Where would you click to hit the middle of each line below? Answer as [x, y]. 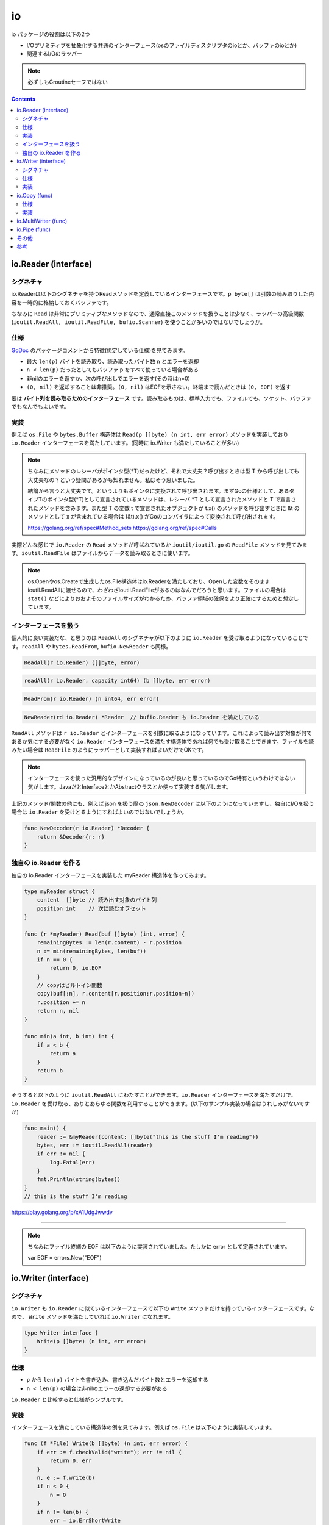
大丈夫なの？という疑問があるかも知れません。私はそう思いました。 [113, 479]
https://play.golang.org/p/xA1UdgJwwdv [62, 1212]
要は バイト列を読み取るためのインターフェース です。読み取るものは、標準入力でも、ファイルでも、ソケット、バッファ [161, 398]
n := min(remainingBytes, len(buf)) [91, 951]
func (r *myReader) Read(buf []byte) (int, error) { [104, 934]
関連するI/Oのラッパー [54, 54]
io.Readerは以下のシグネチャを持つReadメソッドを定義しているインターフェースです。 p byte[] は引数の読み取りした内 [163, 294]
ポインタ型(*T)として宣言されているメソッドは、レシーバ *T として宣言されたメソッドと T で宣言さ [172, 500]
